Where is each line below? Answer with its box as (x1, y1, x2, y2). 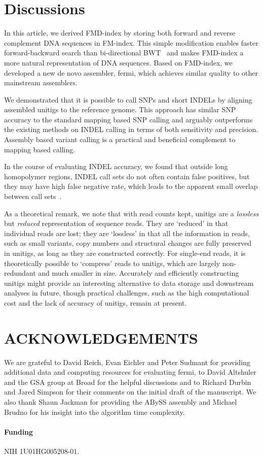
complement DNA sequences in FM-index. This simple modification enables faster (4, 37, 258, 48)
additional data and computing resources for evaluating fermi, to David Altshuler (4, 367, 256, 377)
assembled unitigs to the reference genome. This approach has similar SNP (4, 104, 236, 115)
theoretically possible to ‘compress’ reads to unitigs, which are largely (4, 257, 220, 268)
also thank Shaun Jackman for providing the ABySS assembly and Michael (4, 397, 237, 407)
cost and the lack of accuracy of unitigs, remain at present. (4, 297, 187, 308)
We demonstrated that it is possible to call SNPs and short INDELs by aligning (4, 94, 252, 105)
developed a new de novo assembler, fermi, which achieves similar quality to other (4, 67, 258, 78)
